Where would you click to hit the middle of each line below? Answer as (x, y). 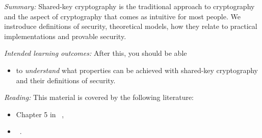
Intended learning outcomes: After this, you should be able (96, 53)
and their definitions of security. (66, 80)
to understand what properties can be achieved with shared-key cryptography (137, 70)
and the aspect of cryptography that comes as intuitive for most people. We (122, 16)
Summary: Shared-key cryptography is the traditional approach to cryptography (129, 6)
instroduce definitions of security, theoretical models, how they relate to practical (131, 26)
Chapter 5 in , (40, 114)
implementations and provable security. (65, 36)
